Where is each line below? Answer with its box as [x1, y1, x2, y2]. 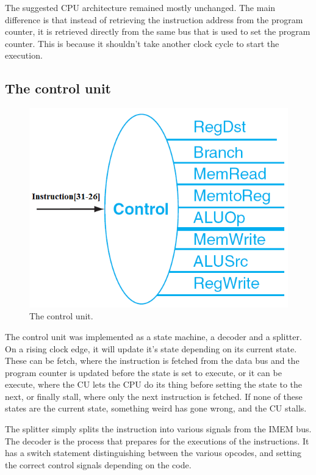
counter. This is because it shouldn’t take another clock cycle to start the [5, 37, 279, 49]
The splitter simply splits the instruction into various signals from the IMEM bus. [5, 422, 312, 435]
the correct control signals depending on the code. [5, 458, 192, 471]
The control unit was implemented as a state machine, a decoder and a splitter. [5, 330, 302, 343]
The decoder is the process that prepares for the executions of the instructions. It [5, 434, 309, 447]
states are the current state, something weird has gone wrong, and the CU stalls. [5, 402, 307, 415]
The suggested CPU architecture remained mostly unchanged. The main [5, 1, 276, 13]
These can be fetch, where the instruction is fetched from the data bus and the [5, 354, 300, 367]
